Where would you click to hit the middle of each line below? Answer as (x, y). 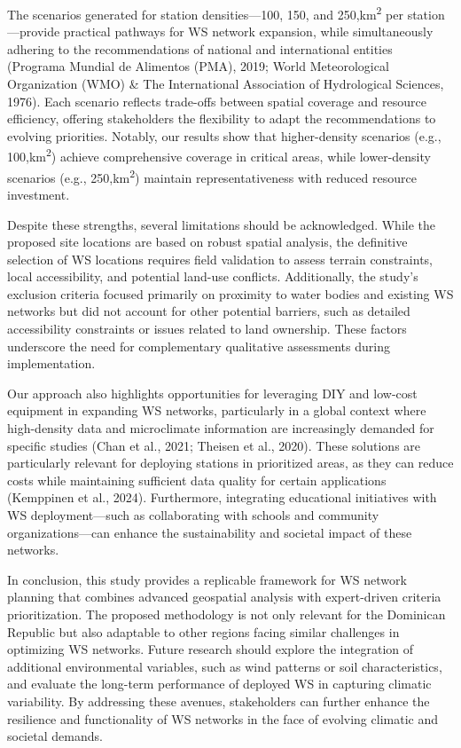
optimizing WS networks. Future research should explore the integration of (211, 649)
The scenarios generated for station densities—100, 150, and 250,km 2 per (205, 13)
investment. (39, 194)
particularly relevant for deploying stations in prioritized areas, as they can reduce (230, 463)
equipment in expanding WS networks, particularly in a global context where (217, 410)
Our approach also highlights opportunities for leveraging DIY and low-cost (212, 393)
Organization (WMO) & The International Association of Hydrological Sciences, (226, 84)
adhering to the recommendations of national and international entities (200, 48)
